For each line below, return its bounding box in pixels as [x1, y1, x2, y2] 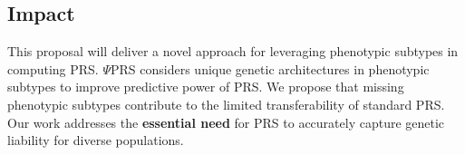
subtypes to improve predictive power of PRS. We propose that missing [7, 77, 404, 96]
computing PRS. [7, 59, 99, 78]
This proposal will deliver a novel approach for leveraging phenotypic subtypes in [7, 42, 459, 61]
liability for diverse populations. [7, 131, 184, 150]
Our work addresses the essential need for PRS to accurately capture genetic [7, 112, 445, 131]
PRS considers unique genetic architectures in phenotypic [110, 59, 430, 78]
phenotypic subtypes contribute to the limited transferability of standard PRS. [7, 94, 445, 113]
